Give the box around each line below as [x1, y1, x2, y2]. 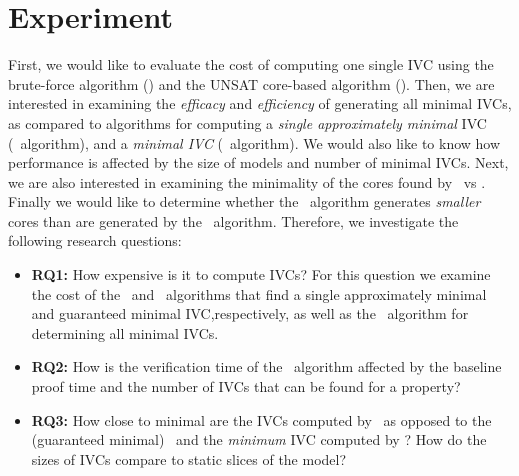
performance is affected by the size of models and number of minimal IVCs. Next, [8, 152, 509, 173]
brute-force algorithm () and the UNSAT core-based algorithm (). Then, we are [8, 73, 495, 94]
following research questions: [8, 230, 182, 251]
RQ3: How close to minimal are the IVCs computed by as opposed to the [31, 409, 492, 430]
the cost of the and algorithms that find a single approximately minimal [31, 283, 487, 304]
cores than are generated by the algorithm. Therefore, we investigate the [8, 210, 459, 231]
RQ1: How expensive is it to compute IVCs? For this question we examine [31, 264, 491, 285]
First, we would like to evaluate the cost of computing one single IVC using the [8, 54, 494, 75]
